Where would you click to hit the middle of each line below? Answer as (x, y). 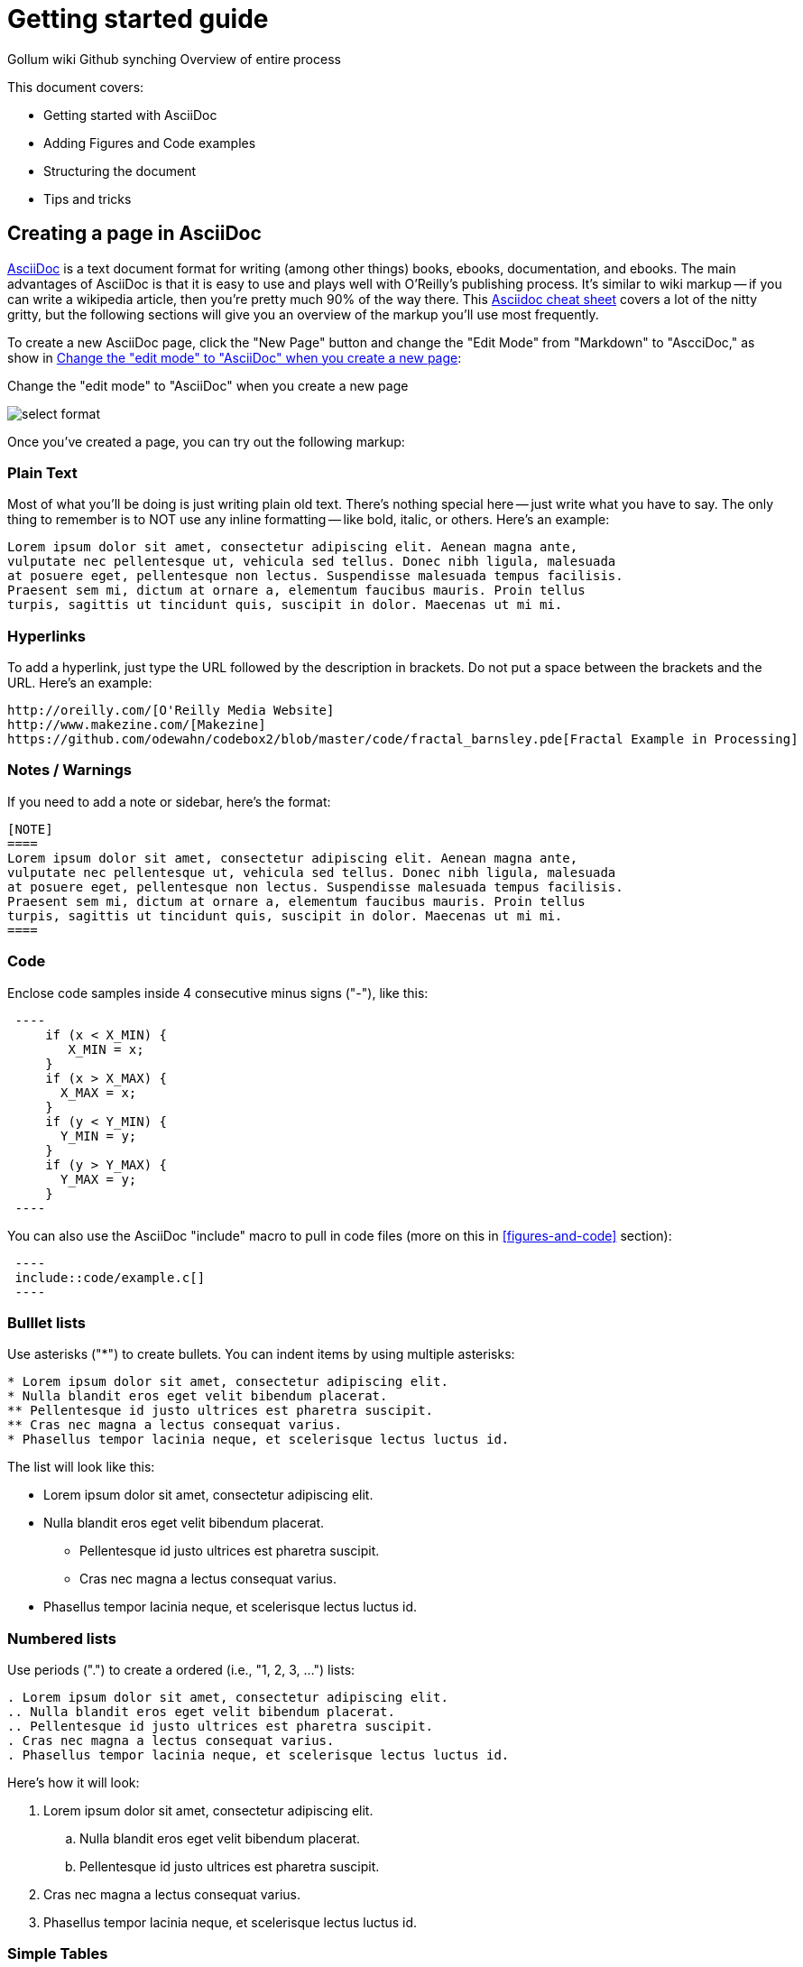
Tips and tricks (88, 199)
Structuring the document (120, 171)
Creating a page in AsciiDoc (134, 234)
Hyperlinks (46, 636)
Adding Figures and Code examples (150, 143)
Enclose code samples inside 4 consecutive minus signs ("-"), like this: (218, 993)
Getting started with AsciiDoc (130, 115)
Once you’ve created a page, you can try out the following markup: (206, 441)
